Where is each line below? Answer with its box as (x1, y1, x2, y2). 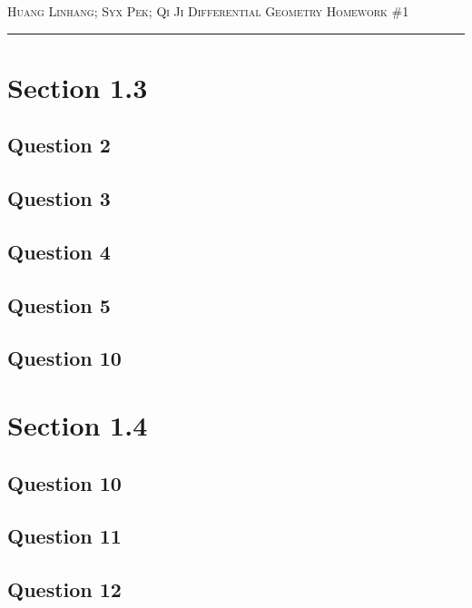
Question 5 (7, 290, 111, 319)
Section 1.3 (7, 68, 148, 105)
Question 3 (7, 184, 111, 212)
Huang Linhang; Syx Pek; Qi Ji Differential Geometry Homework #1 (7, 2, 409, 20)
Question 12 (7, 575, 122, 603)
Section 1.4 (7, 407, 148, 444)
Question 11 (7, 522, 122, 550)
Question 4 (7, 237, 111, 265)
